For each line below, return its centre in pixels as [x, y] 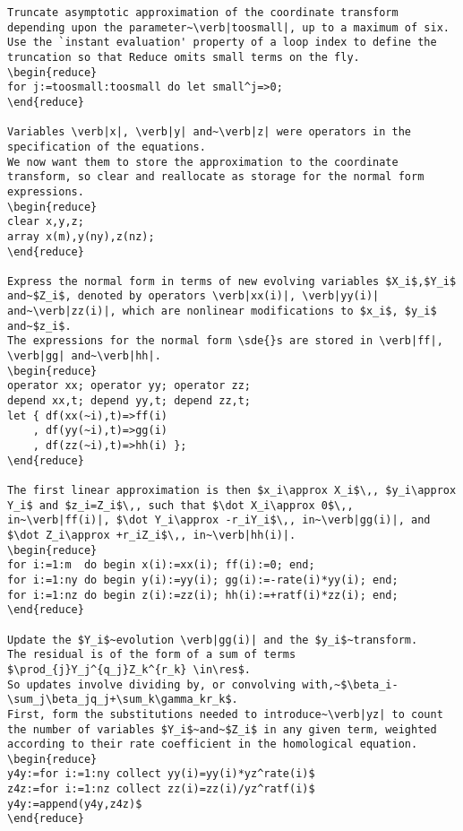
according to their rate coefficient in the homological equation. [213, 744]
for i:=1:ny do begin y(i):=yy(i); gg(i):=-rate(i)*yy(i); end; [203, 580]
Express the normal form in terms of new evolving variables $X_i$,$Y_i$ [232, 281]
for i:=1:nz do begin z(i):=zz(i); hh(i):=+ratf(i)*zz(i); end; [203, 595]
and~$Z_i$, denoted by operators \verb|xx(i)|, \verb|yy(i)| [193, 296]
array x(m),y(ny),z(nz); [81, 236]
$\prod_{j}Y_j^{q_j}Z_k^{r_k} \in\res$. [129, 669]
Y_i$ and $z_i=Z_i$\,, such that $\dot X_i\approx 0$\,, [180, 505]
